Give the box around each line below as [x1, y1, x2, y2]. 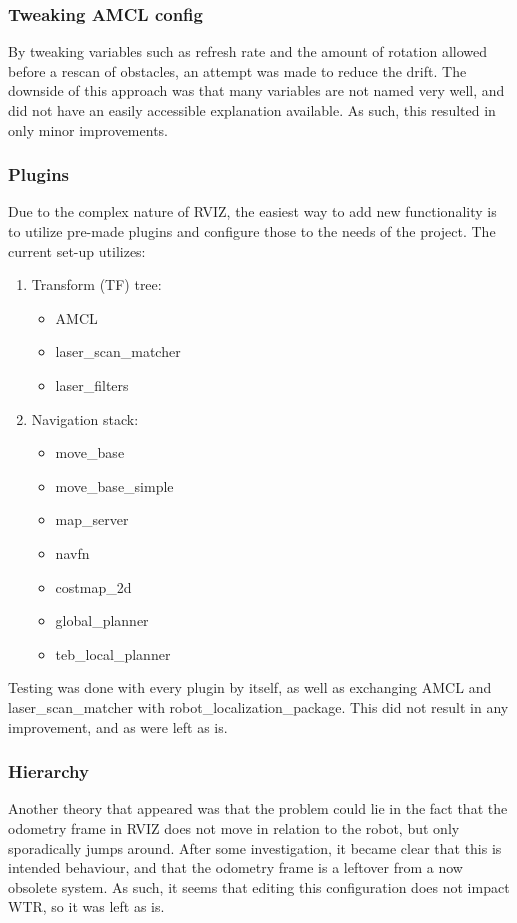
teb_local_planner [55, 643, 171, 664]
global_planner [55, 610, 149, 631]
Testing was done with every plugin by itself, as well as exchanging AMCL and [8, 677, 492, 698]
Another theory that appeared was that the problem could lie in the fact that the [8, 798, 508, 819]
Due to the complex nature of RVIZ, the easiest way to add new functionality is [8, 201, 497, 222]
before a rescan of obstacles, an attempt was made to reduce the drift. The [8, 60, 467, 81]
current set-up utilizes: [8, 240, 146, 261]
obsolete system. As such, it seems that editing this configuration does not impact [8, 876, 510, 897]
